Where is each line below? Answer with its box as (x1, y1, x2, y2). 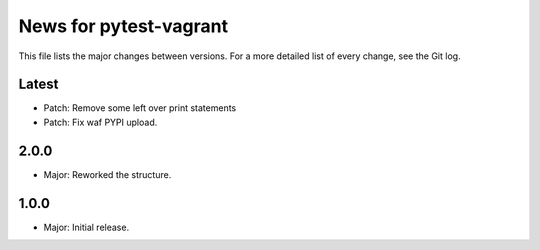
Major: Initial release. (43, 221, 130, 233)
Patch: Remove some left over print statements (43, 102, 237, 114)
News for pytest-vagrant (18, 15, 229, 37)
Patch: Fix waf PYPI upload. (43, 116, 158, 128)
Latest (18, 76, 59, 93)
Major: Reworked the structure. (43, 168, 172, 180)
